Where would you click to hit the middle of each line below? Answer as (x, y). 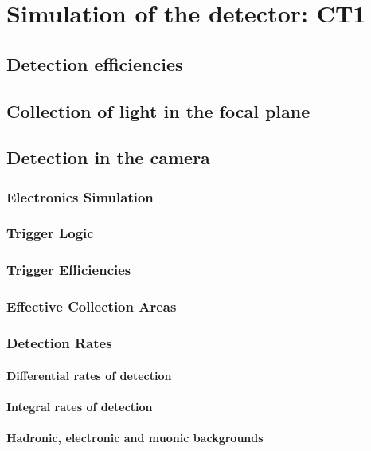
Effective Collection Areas (92, 306)
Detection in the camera (108, 157)
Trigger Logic (50, 233)
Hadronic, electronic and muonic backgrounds (135, 437)
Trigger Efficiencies (69, 270)
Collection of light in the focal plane (158, 110)
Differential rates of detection (89, 375)
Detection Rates (59, 343)
